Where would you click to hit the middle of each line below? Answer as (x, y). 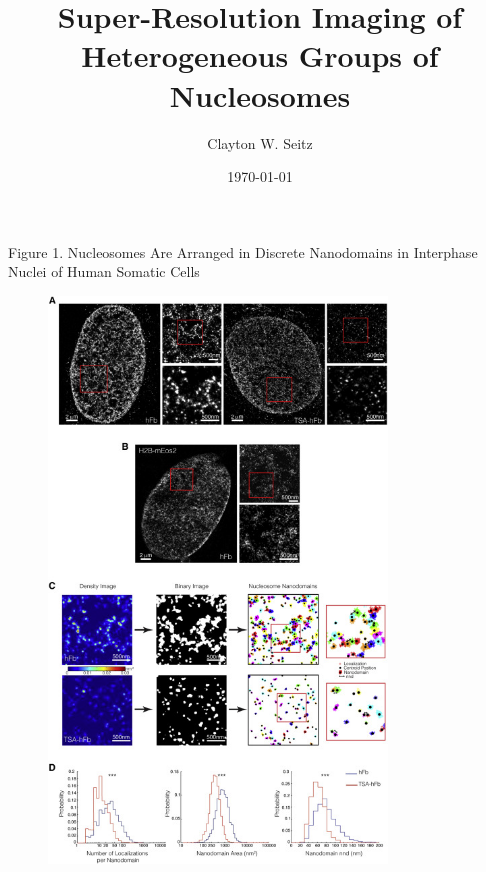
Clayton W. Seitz (260, 142)
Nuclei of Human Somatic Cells (104, 271)
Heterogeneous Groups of (260, 55)
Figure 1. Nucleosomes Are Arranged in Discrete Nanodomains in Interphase (243, 251)
